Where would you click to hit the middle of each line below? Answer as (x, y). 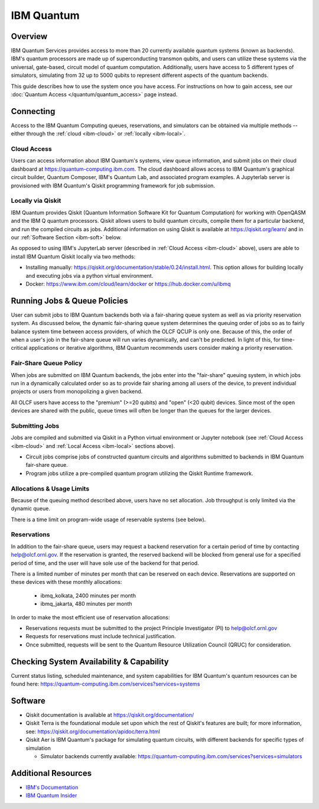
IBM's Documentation (52, 787)
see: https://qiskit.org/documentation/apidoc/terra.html (93, 731)
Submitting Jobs (35, 425)
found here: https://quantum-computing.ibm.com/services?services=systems (105, 684)
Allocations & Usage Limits (50, 489)
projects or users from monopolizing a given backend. (77, 391)
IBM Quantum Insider (51, 795)
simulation (38, 748)
